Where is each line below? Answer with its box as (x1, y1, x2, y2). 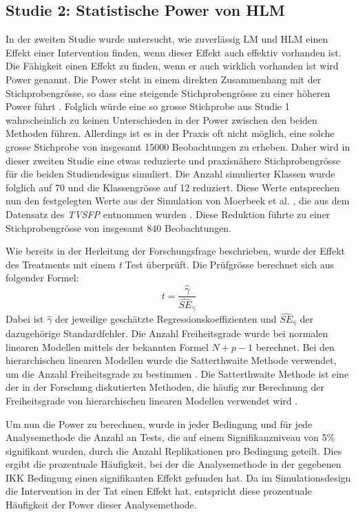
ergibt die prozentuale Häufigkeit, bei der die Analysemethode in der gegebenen (6, 457, 342, 471)
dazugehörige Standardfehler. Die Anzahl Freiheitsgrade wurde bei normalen (6, 325, 328, 340)
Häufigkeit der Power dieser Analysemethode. (6, 497, 197, 512)
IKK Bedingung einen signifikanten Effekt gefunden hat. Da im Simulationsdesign (6, 470, 351, 484)
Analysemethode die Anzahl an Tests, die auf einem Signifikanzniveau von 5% (6, 430, 335, 444)
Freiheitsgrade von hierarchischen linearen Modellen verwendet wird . (6, 393, 298, 407)
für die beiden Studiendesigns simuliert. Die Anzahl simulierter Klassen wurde (6, 166, 335, 181)
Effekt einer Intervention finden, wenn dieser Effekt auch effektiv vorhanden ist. (6, 45, 342, 59)
